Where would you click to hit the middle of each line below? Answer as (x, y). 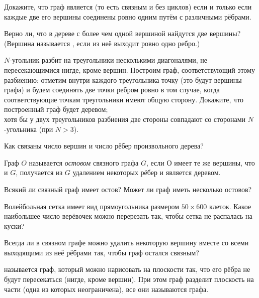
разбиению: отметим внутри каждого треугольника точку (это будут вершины (123, 80)
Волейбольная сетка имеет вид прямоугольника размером (92, 206)
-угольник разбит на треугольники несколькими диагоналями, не (109, 60)
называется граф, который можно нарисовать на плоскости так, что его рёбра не (127, 269)
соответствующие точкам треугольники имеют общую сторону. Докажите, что (124, 99)
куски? (14, 226)
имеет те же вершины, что (214, 162)
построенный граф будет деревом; (56, 109)
